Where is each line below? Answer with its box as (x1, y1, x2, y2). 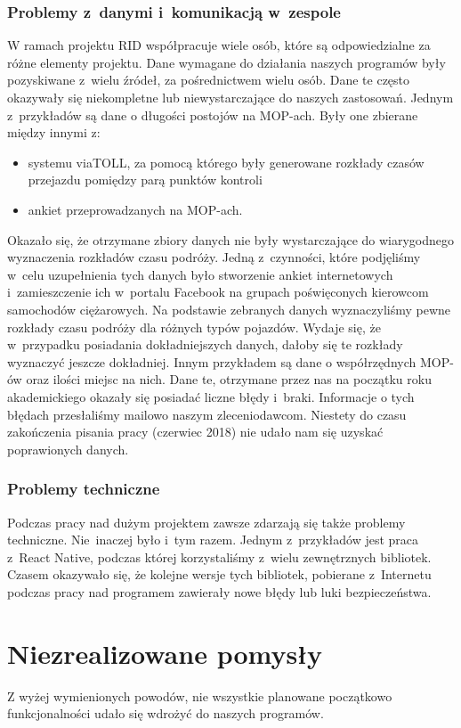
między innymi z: (7, 123, 101, 142)
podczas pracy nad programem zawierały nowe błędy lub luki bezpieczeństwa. (7, 582, 432, 601)
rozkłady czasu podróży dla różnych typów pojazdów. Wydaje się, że (7, 317, 381, 336)
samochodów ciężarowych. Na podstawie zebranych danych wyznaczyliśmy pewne (7, 299, 451, 318)
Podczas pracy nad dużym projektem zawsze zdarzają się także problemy (7, 512, 406, 531)
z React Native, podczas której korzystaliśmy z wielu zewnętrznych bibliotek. (7, 547, 432, 566)
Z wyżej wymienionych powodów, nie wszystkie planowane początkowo (7, 686, 392, 705)
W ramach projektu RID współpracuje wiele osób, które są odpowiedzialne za (7, 36, 431, 54)
